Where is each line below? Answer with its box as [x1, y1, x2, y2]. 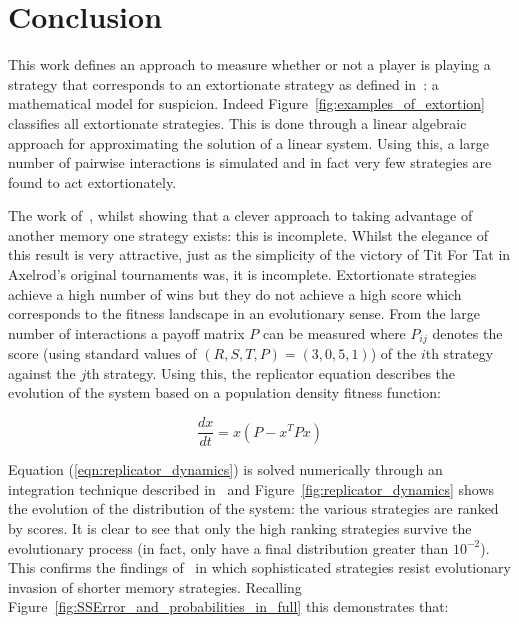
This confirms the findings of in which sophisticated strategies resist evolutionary [8, 557, 511, 578]
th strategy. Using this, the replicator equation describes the [86, 362, 456, 383]
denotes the [432, 322, 503, 343]
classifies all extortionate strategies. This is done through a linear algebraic [8, 112, 467, 133]
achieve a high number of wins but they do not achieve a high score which [8, 283, 462, 304]
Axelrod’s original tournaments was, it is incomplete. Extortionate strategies [8, 264, 477, 285]
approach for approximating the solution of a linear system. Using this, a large [8, 132, 489, 153]
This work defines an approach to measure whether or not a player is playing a [8, 54, 491, 75]
